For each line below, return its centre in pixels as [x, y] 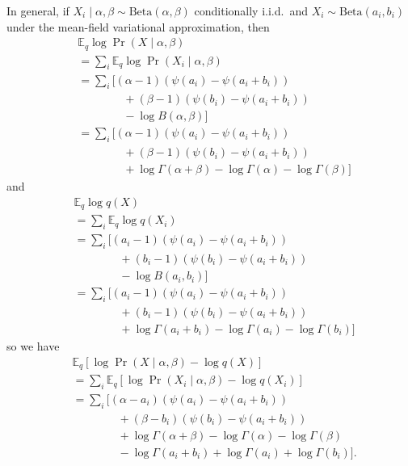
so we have [33, 345]
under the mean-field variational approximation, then [138, 26]
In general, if [38, 10]
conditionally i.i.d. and [251, 10]
